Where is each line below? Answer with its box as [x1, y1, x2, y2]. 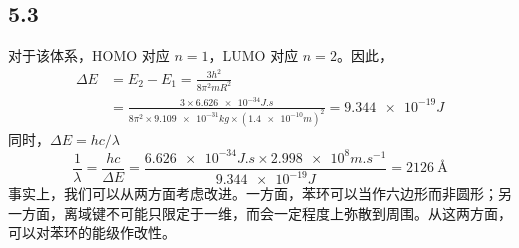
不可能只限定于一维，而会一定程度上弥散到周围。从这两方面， [105, 202, 512, 223]
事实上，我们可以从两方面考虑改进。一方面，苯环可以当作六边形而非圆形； [8, 183, 498, 204]
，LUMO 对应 [208, 45, 299, 66]
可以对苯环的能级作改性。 [8, 222, 176, 243]
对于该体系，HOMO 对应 [8, 45, 170, 66]
